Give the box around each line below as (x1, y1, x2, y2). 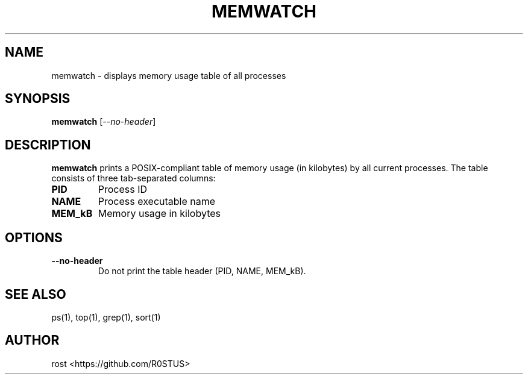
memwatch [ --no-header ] (51, 116, 156, 127)
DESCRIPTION (5, 137, 91, 152)
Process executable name (98, 195, 216, 208)
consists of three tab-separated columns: (51, 173, 216, 184)
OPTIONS (5, 230, 63, 245)
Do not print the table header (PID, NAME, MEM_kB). (98, 266, 306, 277)
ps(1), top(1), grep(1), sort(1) (51, 312, 161, 322)
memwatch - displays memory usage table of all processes (51, 70, 286, 81)
